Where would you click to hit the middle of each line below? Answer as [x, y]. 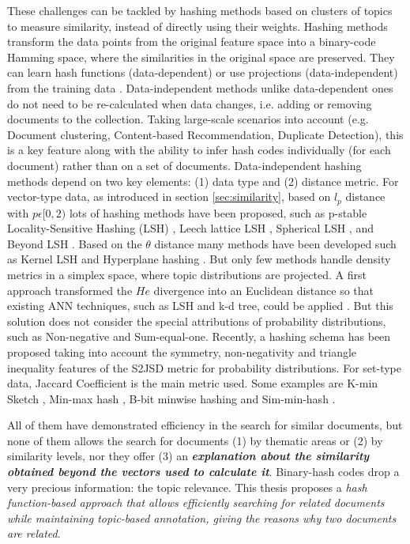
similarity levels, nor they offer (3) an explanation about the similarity [188, 456]
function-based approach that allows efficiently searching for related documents [196, 502]
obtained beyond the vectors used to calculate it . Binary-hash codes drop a [203, 472]
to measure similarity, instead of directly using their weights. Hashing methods [197, 26]
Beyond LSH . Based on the [75, 243]
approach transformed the [70, 290]
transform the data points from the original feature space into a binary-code [192, 42]
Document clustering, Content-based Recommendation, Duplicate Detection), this [205, 134]
